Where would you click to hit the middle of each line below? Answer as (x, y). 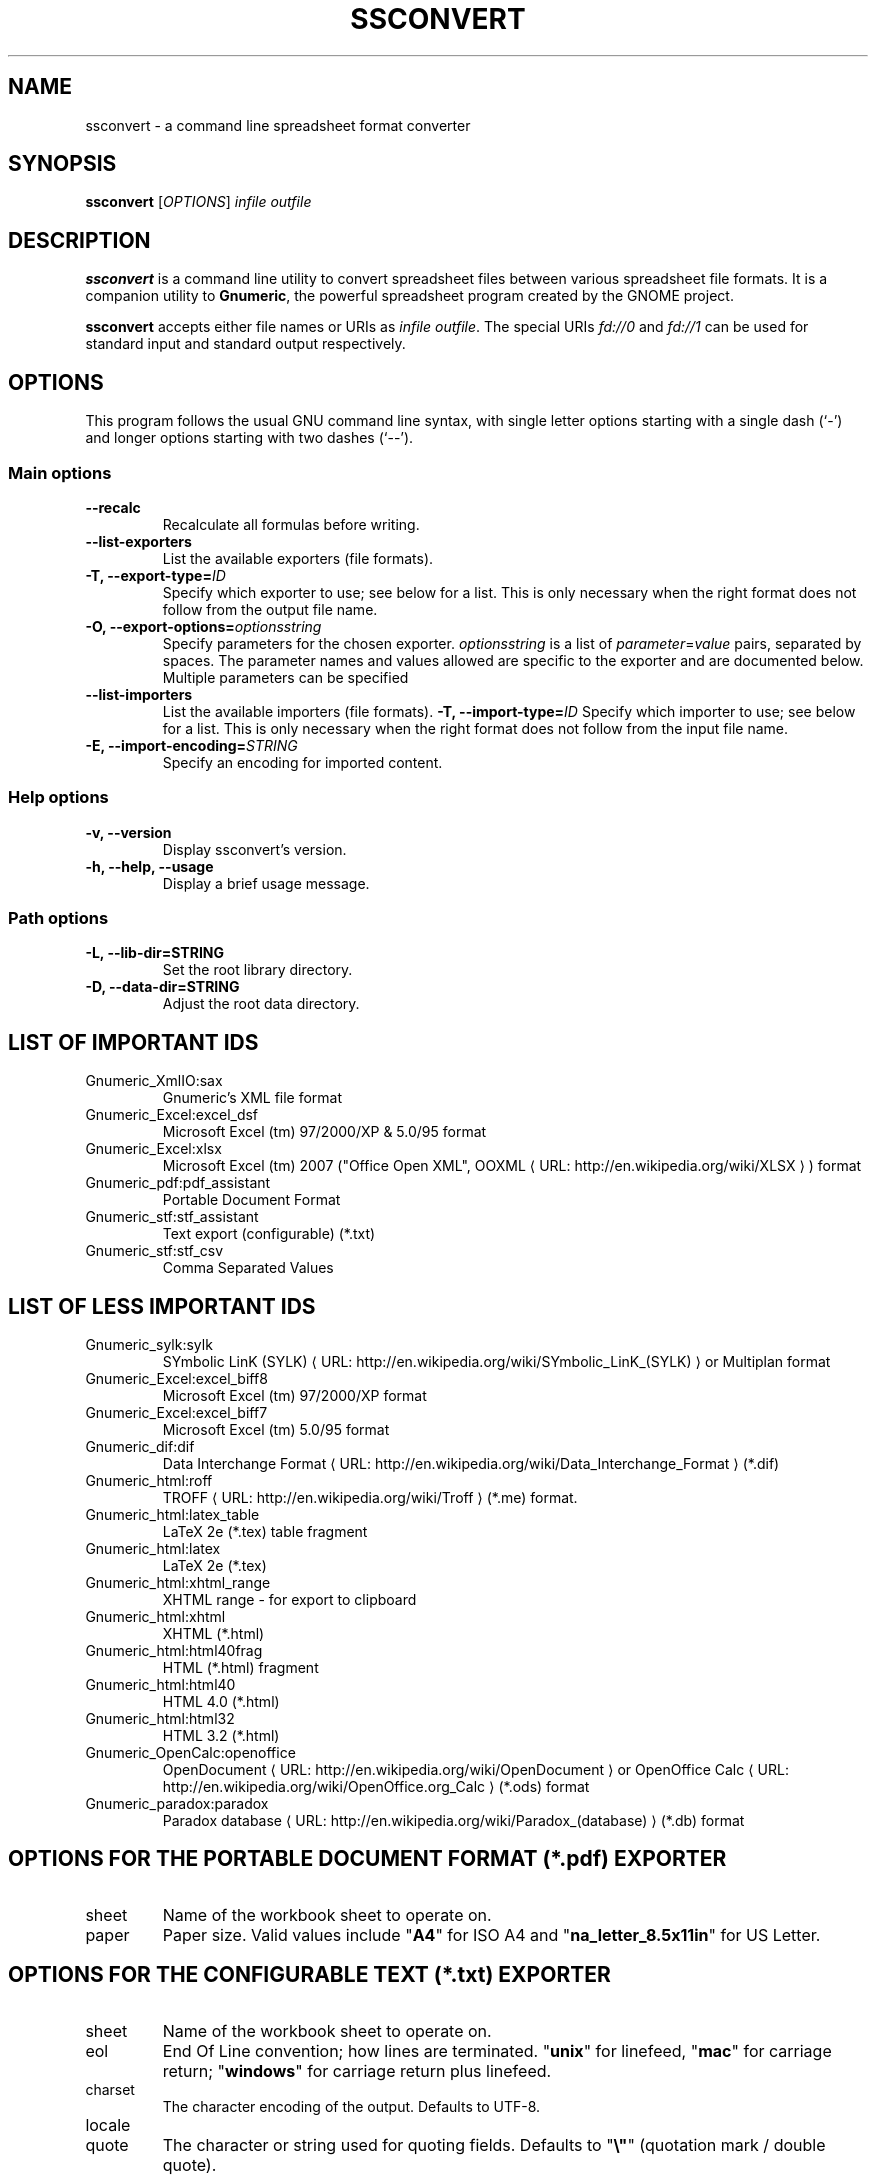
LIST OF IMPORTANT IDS (133, 1042)
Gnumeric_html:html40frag (174, 1651)
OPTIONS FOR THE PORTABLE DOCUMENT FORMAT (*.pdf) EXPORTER (367, 1859)
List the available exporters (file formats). (298, 558)
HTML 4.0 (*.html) (221, 1702)
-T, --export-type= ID (155, 575)
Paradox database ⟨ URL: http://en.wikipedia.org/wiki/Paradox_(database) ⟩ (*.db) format (453, 1821)
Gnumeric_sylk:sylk (149, 1345)
